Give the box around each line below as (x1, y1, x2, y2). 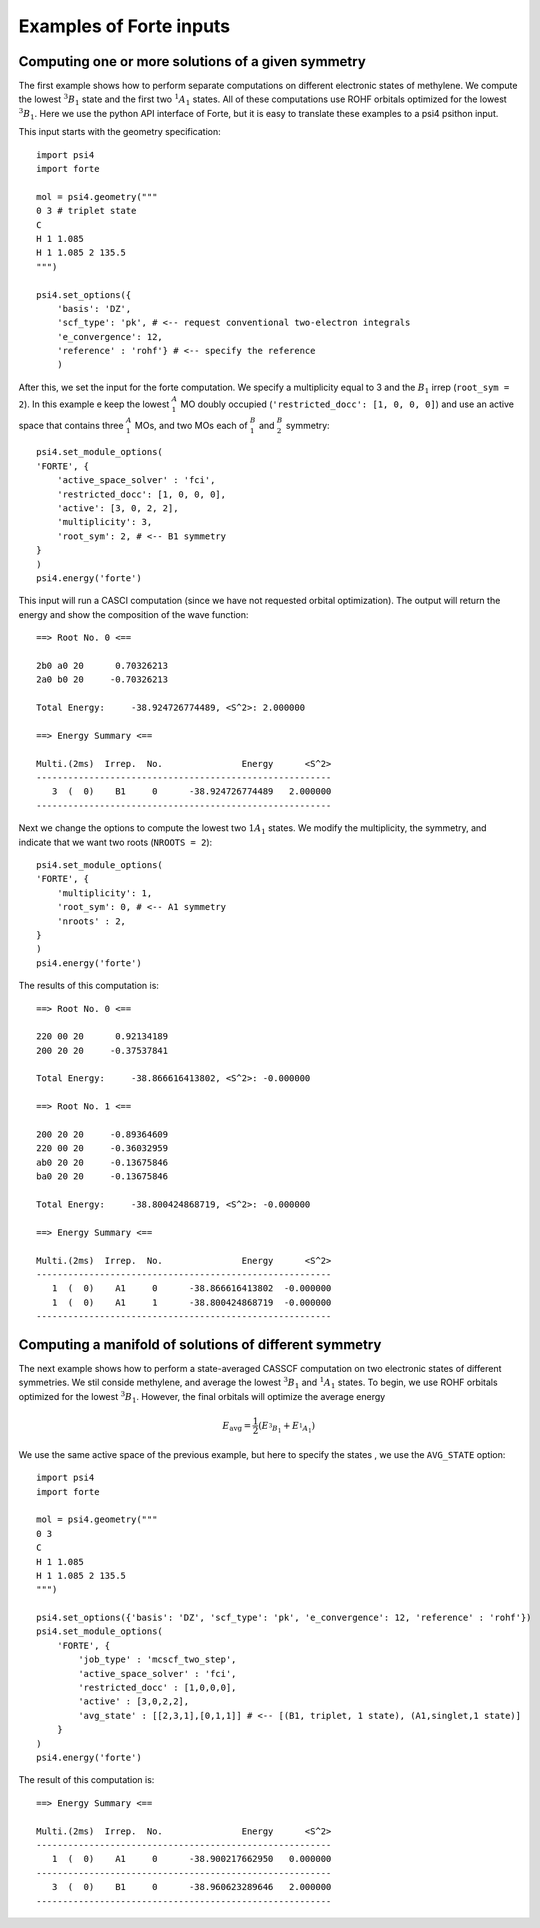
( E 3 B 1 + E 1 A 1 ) (258, 1420, 316, 1435)
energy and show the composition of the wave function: (18, 608, 249, 620)
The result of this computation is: (18, 1774, 155, 1786)
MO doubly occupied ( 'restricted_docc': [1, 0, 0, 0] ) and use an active (180, 398, 515, 410)
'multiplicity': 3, (56, 516, 153, 528)
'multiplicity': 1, (56, 887, 153, 899)
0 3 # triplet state (36, 205, 137, 217)
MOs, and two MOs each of (134, 419, 249, 431)
